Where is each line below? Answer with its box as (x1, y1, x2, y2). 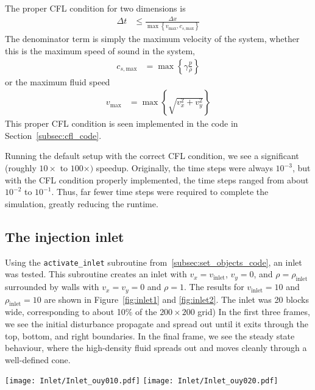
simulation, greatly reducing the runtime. (5, 197, 158, 210)
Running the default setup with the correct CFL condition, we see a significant (5, 149, 299, 162)
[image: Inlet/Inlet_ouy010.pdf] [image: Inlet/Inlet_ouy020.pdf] (5, 377, 278, 386)
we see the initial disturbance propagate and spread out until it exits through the (5, 317, 308, 330)
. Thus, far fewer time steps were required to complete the (51, 185, 269, 198)
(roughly (5, 161, 37, 174)
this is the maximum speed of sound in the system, (5, 44, 195, 57)
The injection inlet (5, 227, 124, 246)
